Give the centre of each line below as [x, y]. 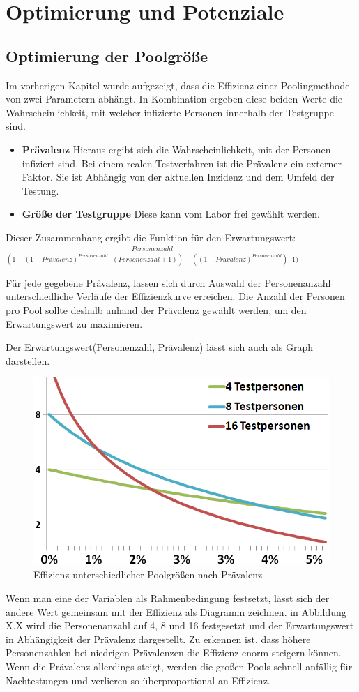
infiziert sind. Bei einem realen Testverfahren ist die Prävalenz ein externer [182, 163]
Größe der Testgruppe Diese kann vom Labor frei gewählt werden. [171, 214]
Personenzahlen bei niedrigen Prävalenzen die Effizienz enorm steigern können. [174, 653]
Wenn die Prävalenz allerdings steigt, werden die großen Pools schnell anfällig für [179, 666]
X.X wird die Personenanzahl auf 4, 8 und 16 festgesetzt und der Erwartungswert [180, 625]
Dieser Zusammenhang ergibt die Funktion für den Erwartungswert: [151, 237]
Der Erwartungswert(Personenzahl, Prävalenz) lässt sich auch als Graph [160, 347]
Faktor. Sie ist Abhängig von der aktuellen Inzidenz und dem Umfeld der [178, 177]
